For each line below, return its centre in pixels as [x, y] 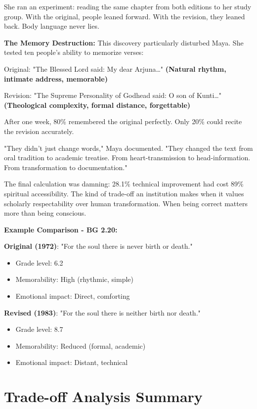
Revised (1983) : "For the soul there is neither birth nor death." [102, 312]
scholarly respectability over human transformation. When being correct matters [126, 203]
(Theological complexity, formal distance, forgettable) [97, 105]
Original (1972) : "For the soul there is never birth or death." [98, 246]
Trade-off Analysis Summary [103, 396]
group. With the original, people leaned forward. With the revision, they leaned [125, 16]
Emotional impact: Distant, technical [72, 362]
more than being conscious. [45, 213]
